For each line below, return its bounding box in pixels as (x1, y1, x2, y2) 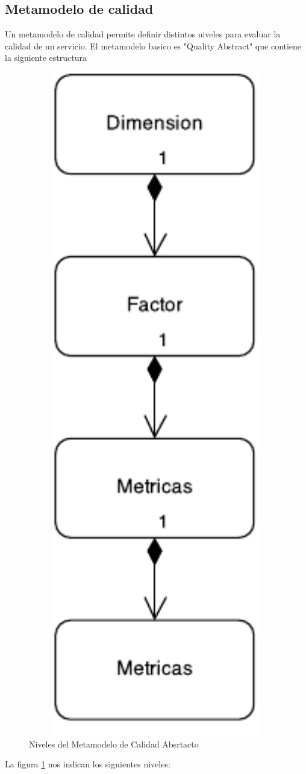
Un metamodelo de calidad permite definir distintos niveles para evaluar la (5, 28, 281, 40)
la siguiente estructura (5, 51, 87, 64)
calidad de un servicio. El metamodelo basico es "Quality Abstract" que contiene (5, 39, 302, 52)
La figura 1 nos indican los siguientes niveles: (5, 758, 170, 770)
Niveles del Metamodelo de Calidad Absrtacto (29, 737, 199, 750)
